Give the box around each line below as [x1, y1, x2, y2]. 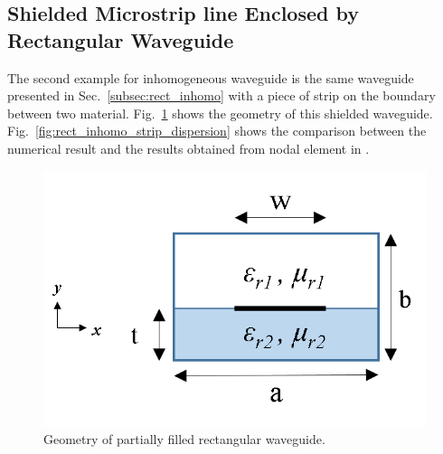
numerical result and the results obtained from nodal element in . [7, 138, 370, 157]
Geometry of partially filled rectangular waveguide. [43, 430, 325, 449]
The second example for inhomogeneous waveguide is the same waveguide [7, 68, 414, 87]
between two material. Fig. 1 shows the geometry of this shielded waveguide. [7, 103, 433, 122]
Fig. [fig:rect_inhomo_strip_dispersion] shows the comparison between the [7, 121, 427, 140]
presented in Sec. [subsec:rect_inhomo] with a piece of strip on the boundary [7, 86, 436, 105]
